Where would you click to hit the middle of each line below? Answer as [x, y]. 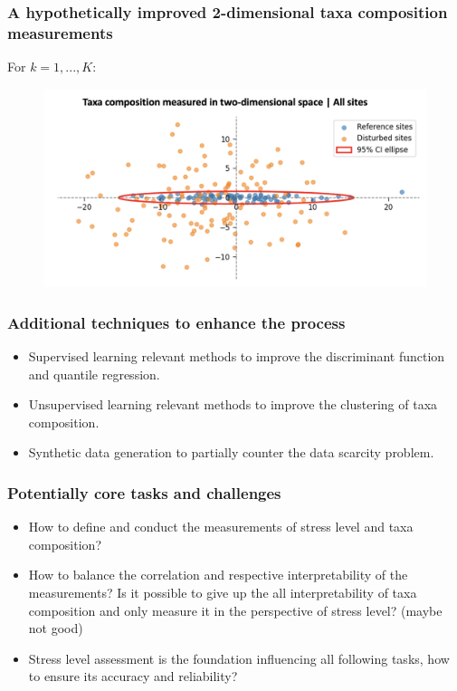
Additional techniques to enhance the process [176, 322]
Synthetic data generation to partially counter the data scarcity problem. [231, 452]
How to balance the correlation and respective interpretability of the [218, 575]
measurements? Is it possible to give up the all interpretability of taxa [223, 592]
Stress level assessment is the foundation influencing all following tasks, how [239, 658]
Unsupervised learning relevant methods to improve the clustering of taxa [233, 404]
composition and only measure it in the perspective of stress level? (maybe [235, 610]
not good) [56, 628]
